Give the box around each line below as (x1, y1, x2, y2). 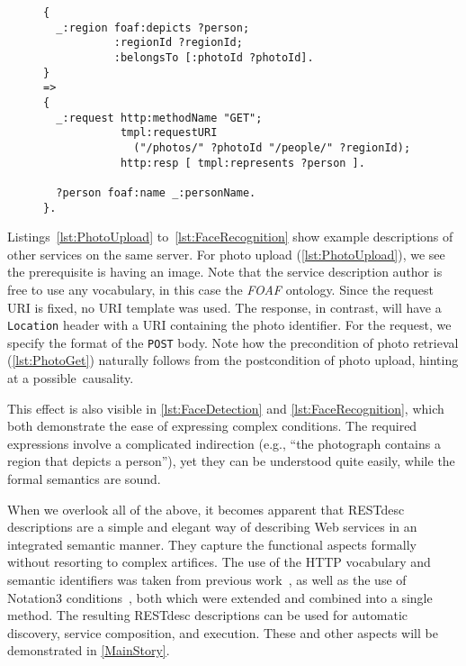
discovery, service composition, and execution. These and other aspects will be (7, 623, 438, 642)
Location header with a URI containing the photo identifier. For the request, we (7, 315, 452, 334)
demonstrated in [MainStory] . (7, 641, 170, 660)
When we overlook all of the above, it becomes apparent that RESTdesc (7, 499, 405, 518)
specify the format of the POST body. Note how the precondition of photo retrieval (7, 333, 459, 351)
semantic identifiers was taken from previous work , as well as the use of (7, 570, 407, 588)
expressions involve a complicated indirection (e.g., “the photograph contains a (7, 433, 441, 452)
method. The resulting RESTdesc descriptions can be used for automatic (7, 606, 408, 625)
